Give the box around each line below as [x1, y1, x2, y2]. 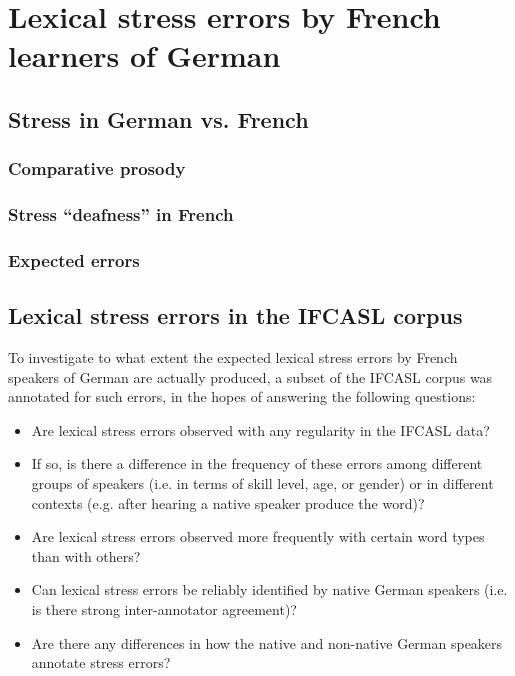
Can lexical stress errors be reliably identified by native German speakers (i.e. [31, 579, 508, 600]
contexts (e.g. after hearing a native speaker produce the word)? [31, 492, 425, 513]
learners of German [8, 35, 281, 76]
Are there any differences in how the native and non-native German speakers [31, 632, 503, 653]
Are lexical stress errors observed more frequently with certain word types [31, 526, 485, 547]
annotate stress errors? [31, 652, 171, 673]
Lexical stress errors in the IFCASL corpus [8, 300, 463, 331]
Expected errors [8, 247, 140, 272]
